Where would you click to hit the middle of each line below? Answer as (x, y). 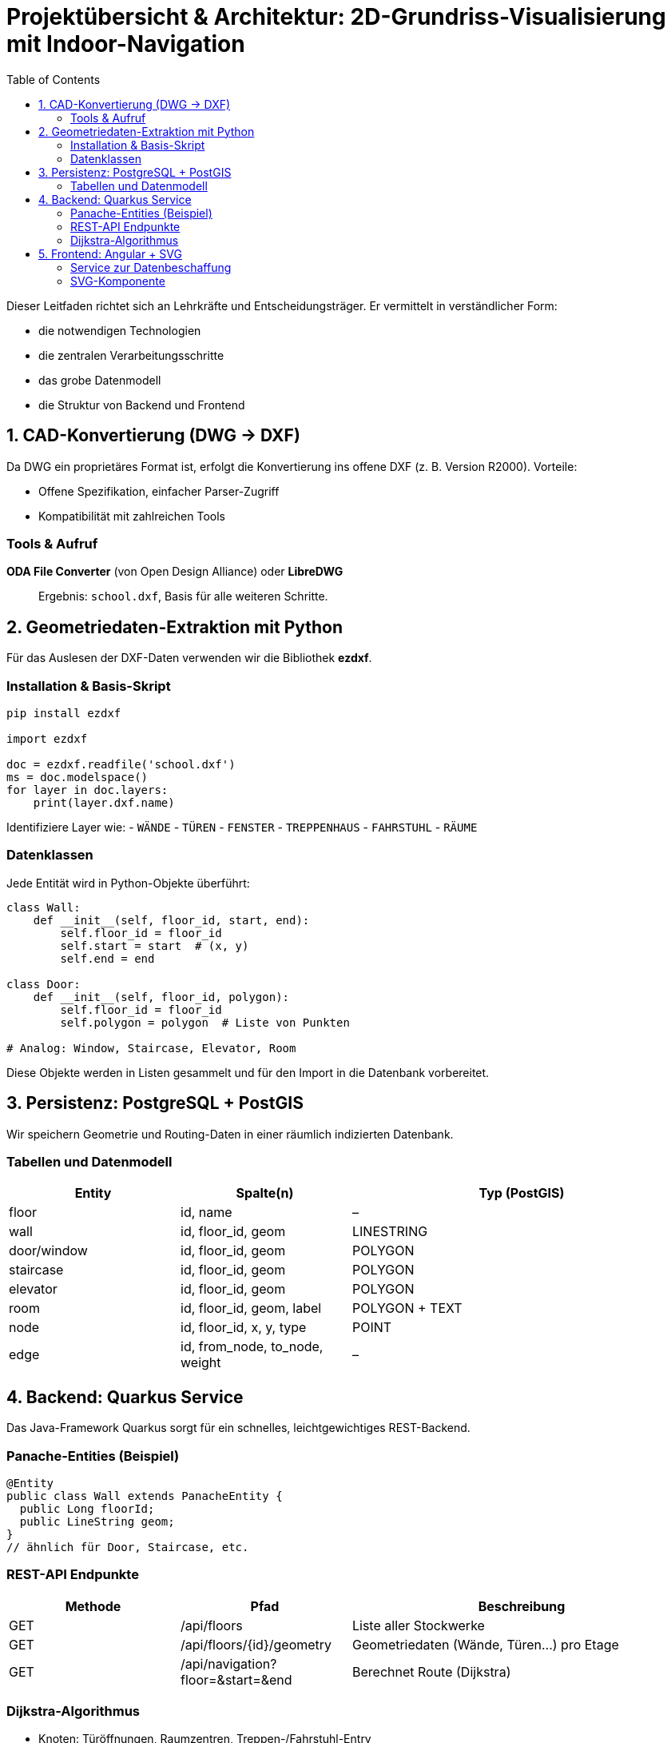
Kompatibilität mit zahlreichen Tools (132, 516)
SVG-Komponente (118, 281)
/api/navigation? (229, 1663)
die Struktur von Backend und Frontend (142, 405)
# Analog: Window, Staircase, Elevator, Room (151, 1048)
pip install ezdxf (64, 713)
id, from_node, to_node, (252, 1347)
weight (201, 1363)
